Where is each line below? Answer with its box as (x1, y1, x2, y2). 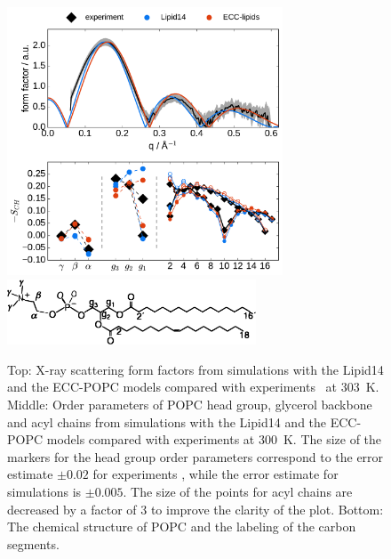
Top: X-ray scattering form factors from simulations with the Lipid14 (7, 360, 384, 378)
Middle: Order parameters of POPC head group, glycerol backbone (7, 394, 372, 413)
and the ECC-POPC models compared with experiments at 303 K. (7, 377, 379, 396)
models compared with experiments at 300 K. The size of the (46, 430, 382, 449)
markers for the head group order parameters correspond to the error (7, 447, 384, 466)
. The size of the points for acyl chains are (123, 482, 353, 500)
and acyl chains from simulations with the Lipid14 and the (7, 412, 327, 431)
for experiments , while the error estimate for (92, 465, 339, 483)
